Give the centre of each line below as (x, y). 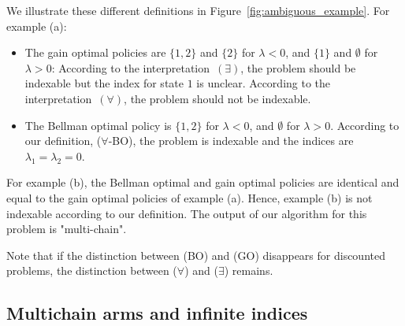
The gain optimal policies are (95, 52)
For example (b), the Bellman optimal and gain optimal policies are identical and (203, 182)
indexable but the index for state (104, 83)
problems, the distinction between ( (92, 270)
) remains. (249, 270)
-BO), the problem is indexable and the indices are (231, 141)
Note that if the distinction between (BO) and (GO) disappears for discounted (196, 255)
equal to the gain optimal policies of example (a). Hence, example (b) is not (189, 197)
